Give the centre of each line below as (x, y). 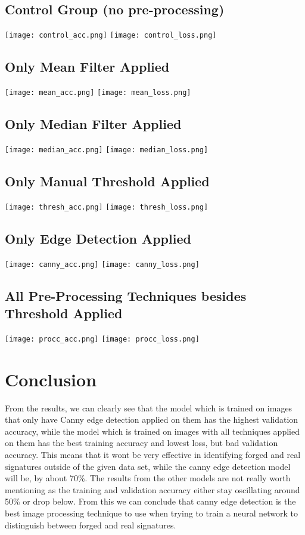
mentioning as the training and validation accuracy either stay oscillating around (152, 489)
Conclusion (51, 379)
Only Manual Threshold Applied (107, 181)
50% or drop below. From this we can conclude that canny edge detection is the (150, 501)
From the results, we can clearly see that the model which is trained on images (149, 408)
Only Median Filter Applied (93, 124)
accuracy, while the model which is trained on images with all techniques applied (152, 431)
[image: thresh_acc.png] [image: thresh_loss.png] (107, 207)
